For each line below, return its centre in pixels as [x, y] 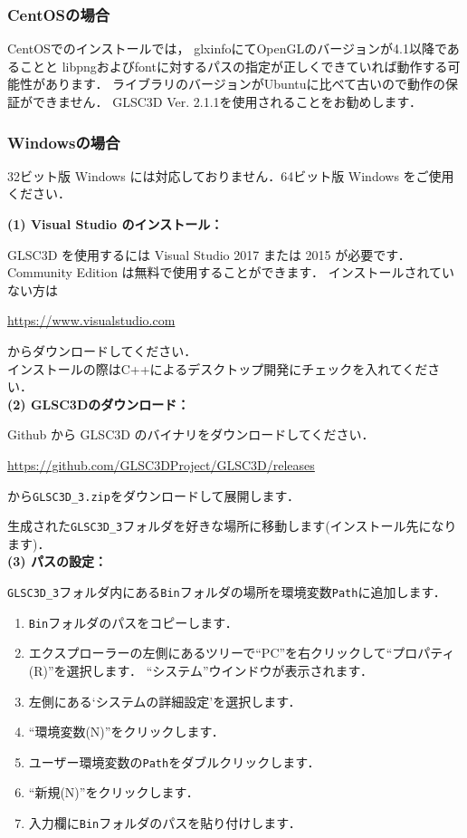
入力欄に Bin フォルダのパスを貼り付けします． [165, 822]
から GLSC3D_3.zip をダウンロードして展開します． [153, 495]
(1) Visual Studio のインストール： [115, 224]
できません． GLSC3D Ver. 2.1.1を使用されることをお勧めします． [227, 101]
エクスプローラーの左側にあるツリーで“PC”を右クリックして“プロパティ [242, 653]
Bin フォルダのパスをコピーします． [133, 622]
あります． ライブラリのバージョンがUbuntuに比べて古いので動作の [245, 84]
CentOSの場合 [59, 14]
